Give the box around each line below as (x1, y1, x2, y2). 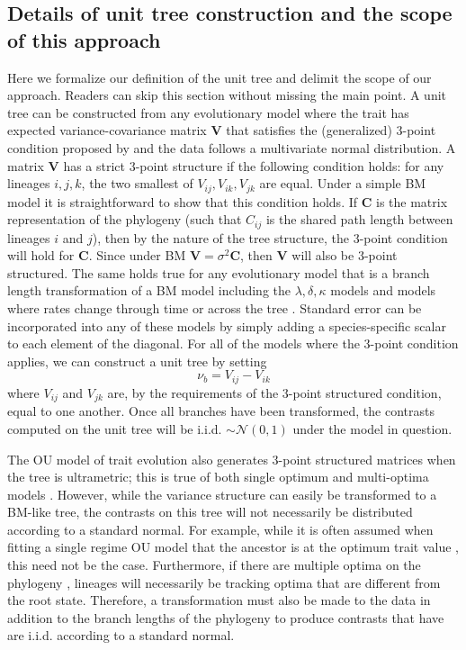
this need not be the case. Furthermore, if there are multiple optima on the (7, 555, 421, 574)
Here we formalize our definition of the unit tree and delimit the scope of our (7, 68, 432, 86)
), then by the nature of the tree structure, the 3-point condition (92, 228, 448, 247)
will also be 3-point (291, 246, 398, 265)
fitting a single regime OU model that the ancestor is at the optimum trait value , (7, 537, 459, 556)
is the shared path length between (265, 210, 453, 229)
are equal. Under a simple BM (259, 174, 426, 193)
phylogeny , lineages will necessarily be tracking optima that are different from (7, 573, 441, 591)
